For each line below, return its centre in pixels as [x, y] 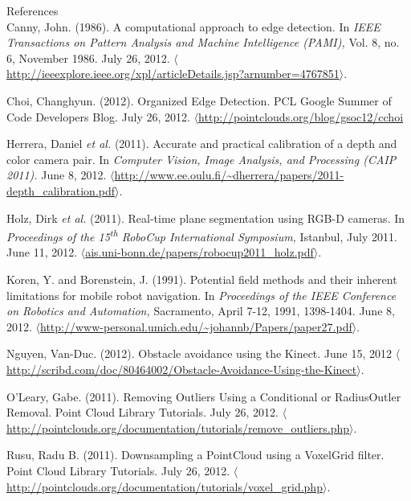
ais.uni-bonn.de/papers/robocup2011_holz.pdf [199, 252]
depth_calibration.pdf [61, 190]
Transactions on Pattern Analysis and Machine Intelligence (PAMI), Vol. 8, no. [203, 42]
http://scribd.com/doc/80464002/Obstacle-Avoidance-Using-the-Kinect [182, 369]
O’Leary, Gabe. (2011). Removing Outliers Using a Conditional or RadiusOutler [204, 396]
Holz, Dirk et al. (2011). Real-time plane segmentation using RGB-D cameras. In [206, 218]
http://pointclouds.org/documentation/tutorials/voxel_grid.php [165, 486]
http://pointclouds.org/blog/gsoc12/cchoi [301, 116]
